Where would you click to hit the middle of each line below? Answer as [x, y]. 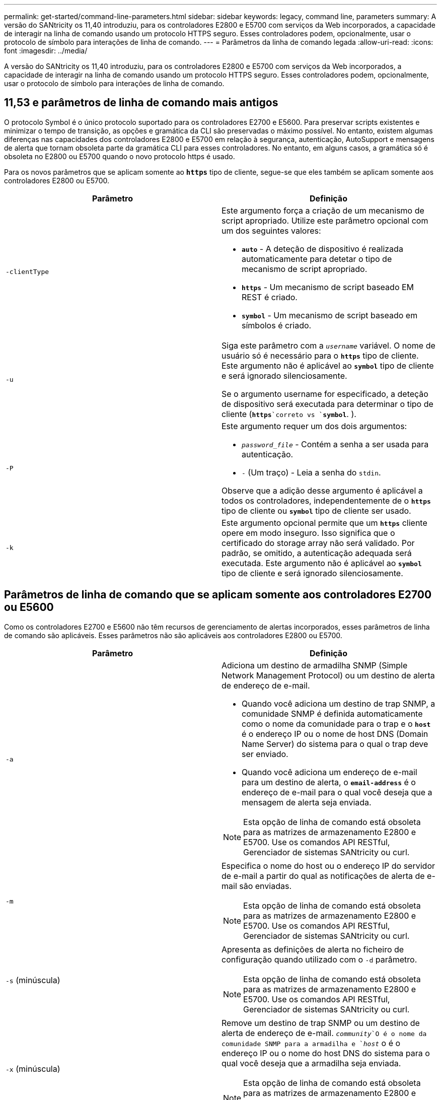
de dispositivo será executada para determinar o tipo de [327, 404]
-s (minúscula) [33, 980]
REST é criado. [270, 297]
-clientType [27, 272]
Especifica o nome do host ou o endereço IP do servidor [328, 866]
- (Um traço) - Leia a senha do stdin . [311, 472]
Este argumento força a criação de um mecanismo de [323, 210]
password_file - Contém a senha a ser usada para [335, 444]
